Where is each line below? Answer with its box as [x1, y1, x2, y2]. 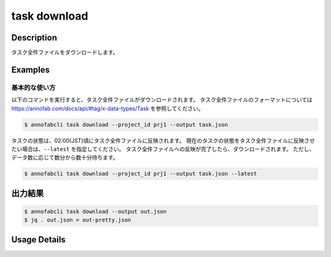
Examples [11, 64, 50, 75]
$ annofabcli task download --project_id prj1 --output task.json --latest [24, 170, 257, 177]
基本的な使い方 [11, 83, 56, 92]
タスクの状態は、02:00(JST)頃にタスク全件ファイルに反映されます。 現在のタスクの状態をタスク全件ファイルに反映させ [11, 136, 315, 144]
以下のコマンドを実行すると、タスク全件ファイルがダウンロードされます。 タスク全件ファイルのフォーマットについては [11, 96, 313, 103]
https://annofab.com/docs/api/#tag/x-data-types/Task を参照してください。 [11, 105, 204, 112]
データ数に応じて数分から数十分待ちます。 [11, 154, 119, 162]
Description [11, 32, 58, 43]
